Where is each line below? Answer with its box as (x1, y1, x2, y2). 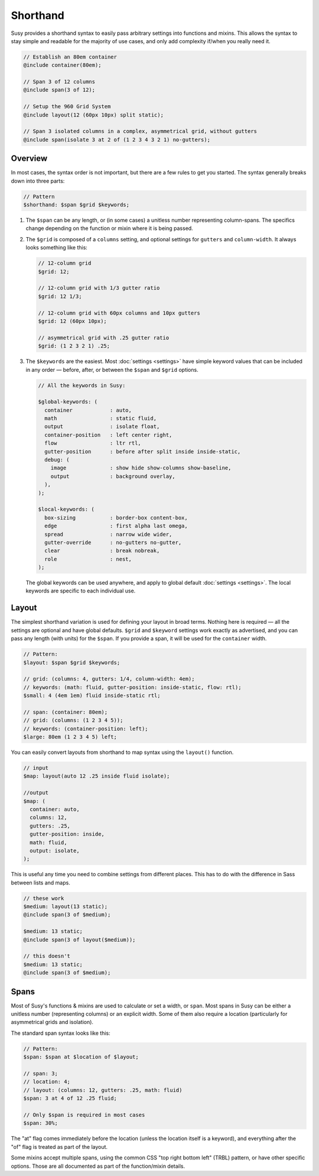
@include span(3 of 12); (23, 86, 96, 93)
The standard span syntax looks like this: (11, 1029, 110, 1036)
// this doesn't (23, 953, 71, 960)
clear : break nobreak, (44, 547, 160, 554)
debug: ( (44, 456, 70, 464)
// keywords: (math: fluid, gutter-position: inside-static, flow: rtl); (23, 683, 242, 691)
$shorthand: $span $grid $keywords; (23, 202, 130, 208)
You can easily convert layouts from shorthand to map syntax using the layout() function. (11, 749, 234, 756)
